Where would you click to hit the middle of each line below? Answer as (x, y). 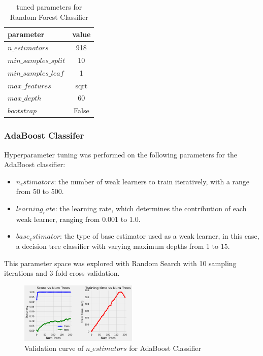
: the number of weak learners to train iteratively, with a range (152, 181)
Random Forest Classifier (49, 17)
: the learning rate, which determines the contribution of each (151, 208)
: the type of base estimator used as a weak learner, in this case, (160, 236)
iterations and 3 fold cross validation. (62, 273)
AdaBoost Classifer (44, 135)
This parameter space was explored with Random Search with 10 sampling (120, 263)
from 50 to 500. (40, 191)
